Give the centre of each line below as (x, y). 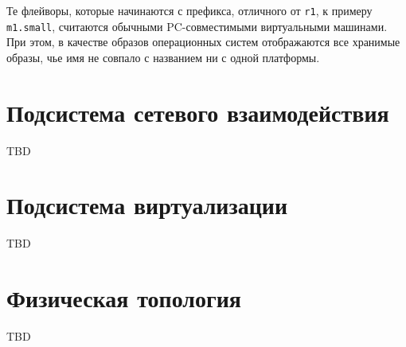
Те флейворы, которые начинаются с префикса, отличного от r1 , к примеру (189, 10)
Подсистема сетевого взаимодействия (198, 112)
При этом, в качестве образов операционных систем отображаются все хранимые (203, 42)
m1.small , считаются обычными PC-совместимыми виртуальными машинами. (197, 26)
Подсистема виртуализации (147, 205)
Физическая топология (124, 298)
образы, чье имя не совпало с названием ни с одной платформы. (163, 57)
